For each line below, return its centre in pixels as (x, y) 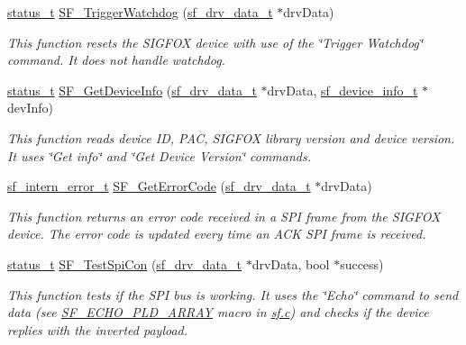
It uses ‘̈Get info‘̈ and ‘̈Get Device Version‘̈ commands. (160, 155)
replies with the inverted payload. (98, 329)
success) (362, 263)
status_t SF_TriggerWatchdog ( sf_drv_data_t (140, 12)
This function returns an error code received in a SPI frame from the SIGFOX (224, 216)
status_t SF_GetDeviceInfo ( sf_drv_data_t (132, 90)
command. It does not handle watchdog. (116, 60)
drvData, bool (291, 263)
